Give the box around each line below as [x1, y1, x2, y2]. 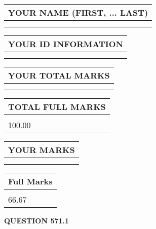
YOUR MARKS [8, 144, 75, 156]
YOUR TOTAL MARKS [8, 69, 110, 81]
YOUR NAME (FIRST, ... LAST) [8, 7, 148, 18]
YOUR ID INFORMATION [8, 38, 123, 50]
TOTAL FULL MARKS [8, 101, 106, 112]
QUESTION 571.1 [4, 215, 69, 225]
